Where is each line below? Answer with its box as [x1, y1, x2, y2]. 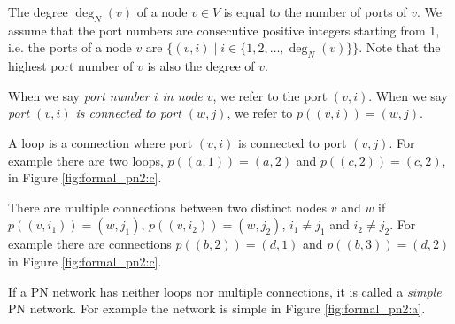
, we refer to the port [212, 86, 328, 104]
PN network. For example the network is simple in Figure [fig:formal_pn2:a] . [8, 299, 426, 318]
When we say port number [8, 86, 150, 104]
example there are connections [8, 235, 172, 253]
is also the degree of [147, 57, 255, 75]
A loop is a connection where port [8, 133, 193, 151]
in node [162, 86, 203, 104]
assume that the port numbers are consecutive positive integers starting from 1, [8, 20, 440, 39]
